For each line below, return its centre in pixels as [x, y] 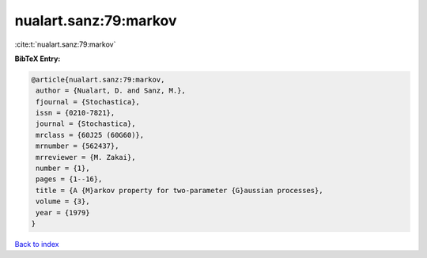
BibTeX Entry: [38, 59]
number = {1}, [63, 169]
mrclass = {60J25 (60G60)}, [90, 135]
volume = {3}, [63, 201]
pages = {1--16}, [69, 179]
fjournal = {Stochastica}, [88, 102]
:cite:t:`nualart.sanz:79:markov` [65, 44]
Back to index [37, 244]
